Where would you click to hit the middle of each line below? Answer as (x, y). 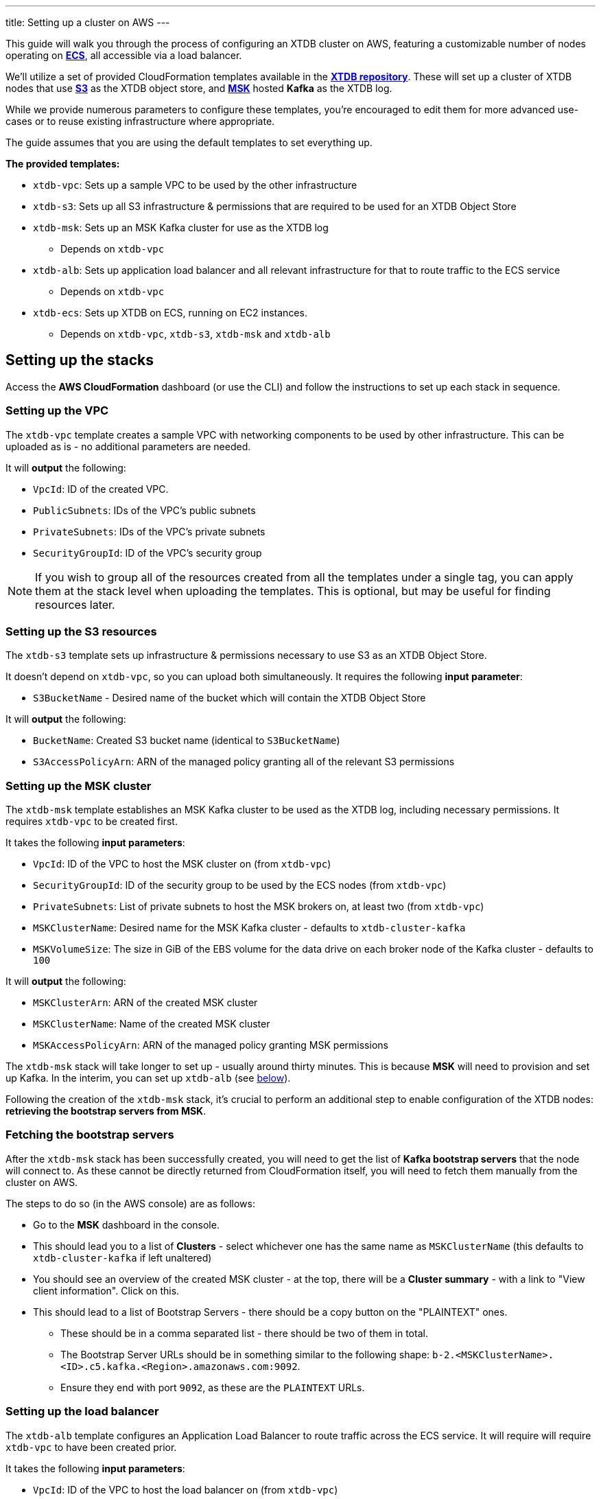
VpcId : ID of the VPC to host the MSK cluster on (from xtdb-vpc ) (182, 864)
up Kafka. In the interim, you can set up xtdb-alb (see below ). (148, 1078)
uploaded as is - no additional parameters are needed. (128, 446)
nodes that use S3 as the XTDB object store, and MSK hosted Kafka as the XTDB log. (199, 88)
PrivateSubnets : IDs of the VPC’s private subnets (149, 531)
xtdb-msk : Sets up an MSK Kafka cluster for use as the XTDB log (181, 228)
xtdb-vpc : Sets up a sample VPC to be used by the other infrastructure (195, 185)
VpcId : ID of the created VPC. (101, 489)
